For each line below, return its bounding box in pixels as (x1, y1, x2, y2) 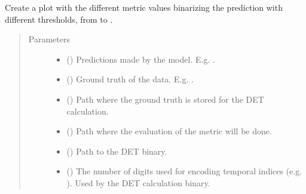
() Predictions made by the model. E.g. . (66, 53, 215, 65)
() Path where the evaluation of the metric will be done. (66, 125, 272, 137)
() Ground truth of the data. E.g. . (66, 73, 194, 85)
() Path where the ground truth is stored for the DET (66, 93, 264, 105)
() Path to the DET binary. (66, 144, 167, 157)
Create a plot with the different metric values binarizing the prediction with (5, 1, 283, 13)
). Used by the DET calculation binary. (66, 176, 210, 189)
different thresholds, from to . (5, 13, 113, 25)
